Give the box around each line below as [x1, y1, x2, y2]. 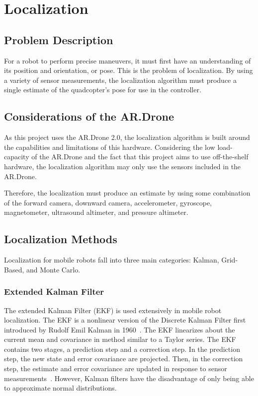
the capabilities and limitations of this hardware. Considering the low [4, 141, 215, 152]
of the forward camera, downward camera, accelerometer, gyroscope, [4, 197, 212, 207]
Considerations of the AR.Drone [4, 109, 174, 124]
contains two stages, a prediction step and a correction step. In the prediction [4, 343, 240, 354]
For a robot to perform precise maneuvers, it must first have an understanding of [4, 55, 251, 66]
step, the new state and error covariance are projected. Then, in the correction [4, 353, 243, 364]
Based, [4, 264, 24, 274]
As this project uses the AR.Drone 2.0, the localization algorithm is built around [4, 132, 250, 142]
